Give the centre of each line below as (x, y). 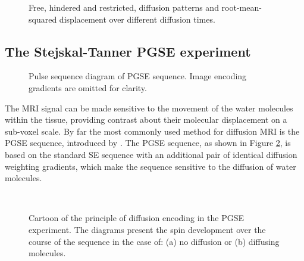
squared (43, 19)
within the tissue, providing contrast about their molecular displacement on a (146, 119)
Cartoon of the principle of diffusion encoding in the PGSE (136, 218)
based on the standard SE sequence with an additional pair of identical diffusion (151, 154)
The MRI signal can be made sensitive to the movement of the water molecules (149, 108)
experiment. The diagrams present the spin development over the (147, 229)
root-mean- (242, 7)
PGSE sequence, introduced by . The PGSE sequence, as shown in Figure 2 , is (148, 143)
